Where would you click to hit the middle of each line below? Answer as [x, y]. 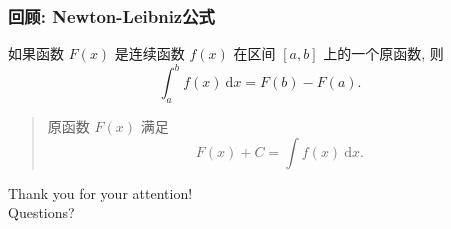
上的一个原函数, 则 [383, 53]
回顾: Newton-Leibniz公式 [111, 15]
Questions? [41, 212]
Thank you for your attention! [100, 192]
